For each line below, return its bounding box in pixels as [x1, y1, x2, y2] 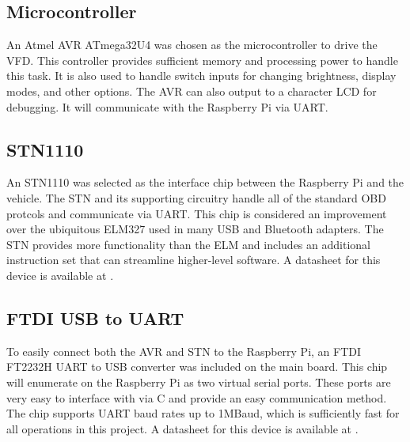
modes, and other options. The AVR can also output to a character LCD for [6, 82, 377, 99]
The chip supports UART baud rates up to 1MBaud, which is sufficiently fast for [6, 405, 400, 421]
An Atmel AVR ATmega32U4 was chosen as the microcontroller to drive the [6, 36, 378, 53]
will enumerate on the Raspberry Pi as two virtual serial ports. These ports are [6, 373, 391, 390]
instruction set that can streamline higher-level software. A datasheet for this [6, 251, 381, 268]
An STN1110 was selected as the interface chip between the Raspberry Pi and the [6, 174, 404, 191]
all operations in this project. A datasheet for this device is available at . [6, 420, 359, 436]
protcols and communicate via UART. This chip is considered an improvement [6, 205, 387, 221]
